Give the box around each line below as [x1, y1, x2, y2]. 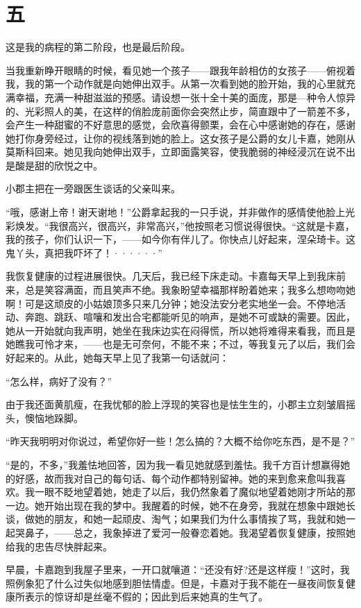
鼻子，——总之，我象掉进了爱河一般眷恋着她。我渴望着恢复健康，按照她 [24, 525, 355, 539]
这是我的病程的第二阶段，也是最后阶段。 [6, 40, 190, 54]
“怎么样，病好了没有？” [6, 373, 112, 388]
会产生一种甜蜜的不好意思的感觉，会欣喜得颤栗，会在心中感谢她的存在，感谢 [6, 117, 355, 132]
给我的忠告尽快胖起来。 [6, 539, 112, 553]
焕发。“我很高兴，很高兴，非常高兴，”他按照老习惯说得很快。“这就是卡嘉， [15, 218, 355, 233]
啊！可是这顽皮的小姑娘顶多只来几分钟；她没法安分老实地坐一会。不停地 [6, 296, 336, 310]
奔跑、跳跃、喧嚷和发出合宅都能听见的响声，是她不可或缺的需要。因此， [24, 310, 355, 324]
